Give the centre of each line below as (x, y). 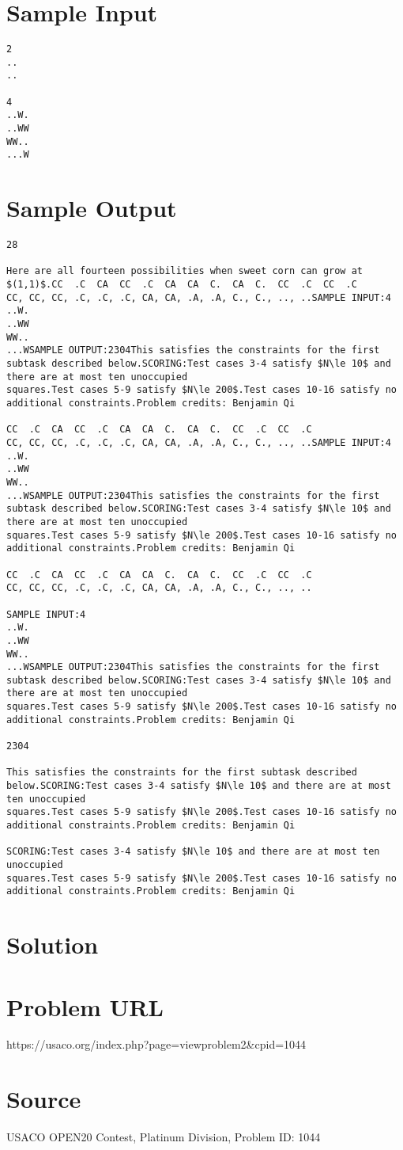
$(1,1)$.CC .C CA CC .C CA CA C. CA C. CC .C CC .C (182, 285)
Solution (53, 944)
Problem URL (85, 1006)
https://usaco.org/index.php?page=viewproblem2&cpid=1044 (156, 1044)
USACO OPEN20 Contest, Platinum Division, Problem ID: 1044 (164, 1137)
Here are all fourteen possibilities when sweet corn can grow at (185, 271)
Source (44, 1099)
